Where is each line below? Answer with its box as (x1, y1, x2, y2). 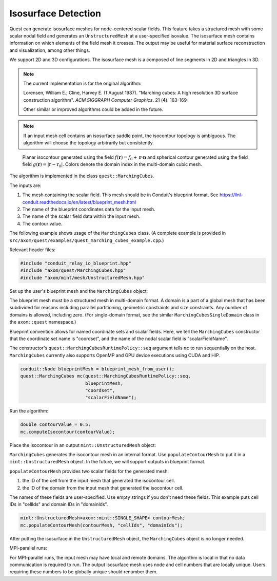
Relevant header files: (9, 247, 56, 253)
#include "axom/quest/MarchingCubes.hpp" (20, 268, 126, 273)
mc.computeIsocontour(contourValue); (20, 429, 115, 435)
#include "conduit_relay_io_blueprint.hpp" (20, 260, 132, 266)
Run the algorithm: (9, 408, 49, 414)
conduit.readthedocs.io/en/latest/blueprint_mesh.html (22, 199, 136, 205)
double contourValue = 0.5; (20, 422, 91, 427)
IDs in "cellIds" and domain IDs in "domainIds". (9, 501, 108, 508)
